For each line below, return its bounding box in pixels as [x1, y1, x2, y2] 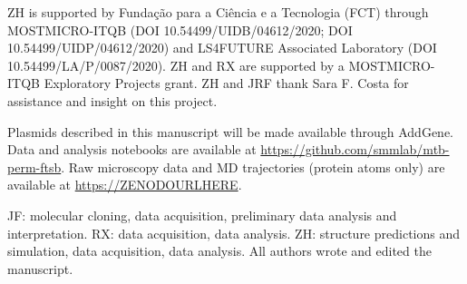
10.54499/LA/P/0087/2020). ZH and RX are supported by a [7, 55, 345, 74]
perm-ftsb [7, 157, 62, 176]
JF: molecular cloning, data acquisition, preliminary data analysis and [7, 205, 397, 224]
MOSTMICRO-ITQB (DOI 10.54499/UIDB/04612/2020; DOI [7, 20, 353, 39]
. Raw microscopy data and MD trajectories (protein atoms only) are [61, 157, 445, 176]
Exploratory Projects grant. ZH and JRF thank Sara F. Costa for [44, 73, 409, 93]
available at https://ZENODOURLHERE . [7, 175, 242, 194]
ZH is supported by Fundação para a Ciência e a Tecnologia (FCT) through [7, 3, 429, 21]
